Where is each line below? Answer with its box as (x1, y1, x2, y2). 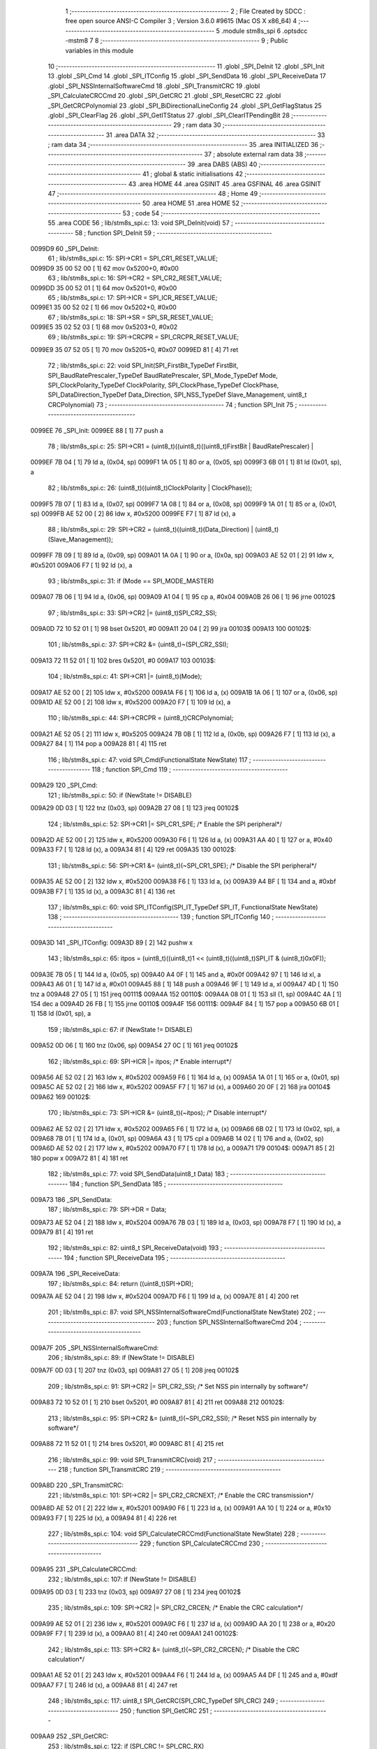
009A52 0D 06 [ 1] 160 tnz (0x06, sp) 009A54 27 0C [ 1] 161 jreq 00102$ (30, 1041, 239, 1049)
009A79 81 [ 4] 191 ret (30, 1228, 94, 1236)
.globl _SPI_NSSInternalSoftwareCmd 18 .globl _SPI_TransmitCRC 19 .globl (47, 81, 260, 90)
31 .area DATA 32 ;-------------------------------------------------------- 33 (105, 130, 325, 139)
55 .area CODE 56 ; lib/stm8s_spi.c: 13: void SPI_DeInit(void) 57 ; (47, 219, 233, 227)
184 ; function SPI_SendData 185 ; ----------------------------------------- (69, 1180, 283, 1188)
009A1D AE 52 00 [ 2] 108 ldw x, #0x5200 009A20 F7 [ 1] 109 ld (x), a (30, 698, 231, 707)
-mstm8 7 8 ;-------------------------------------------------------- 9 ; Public (65, 36, 289, 45)
